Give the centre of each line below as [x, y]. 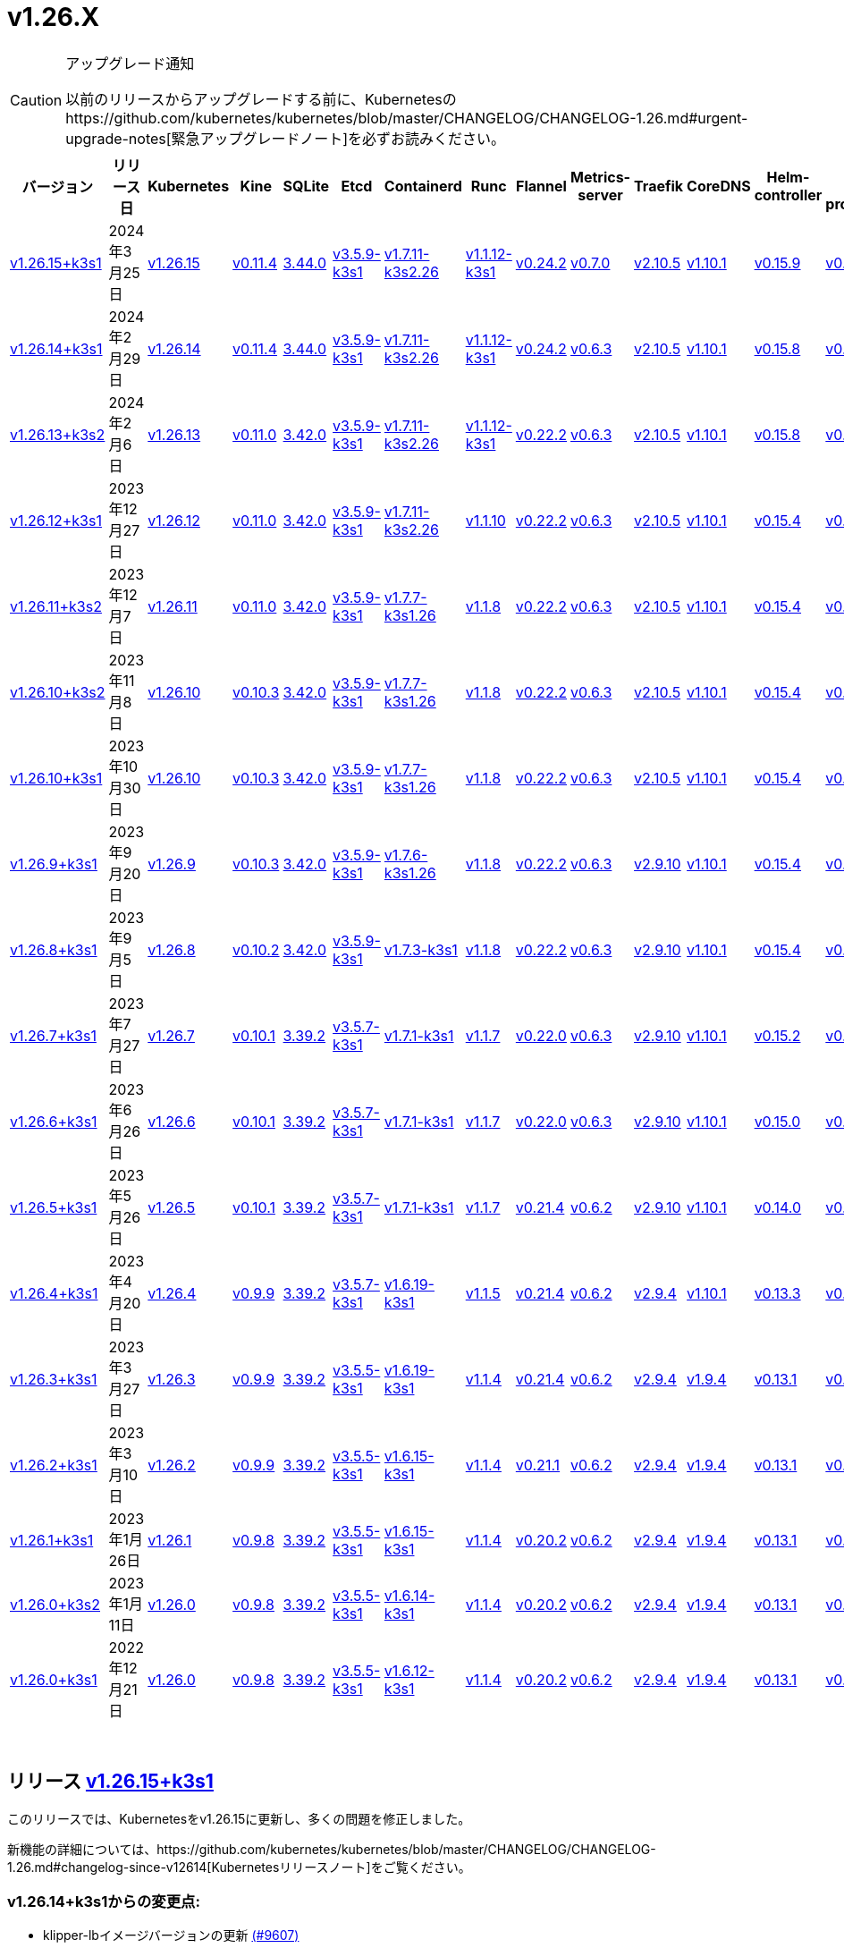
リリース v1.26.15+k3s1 [110, 1782]
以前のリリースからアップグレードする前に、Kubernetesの [261, 99]
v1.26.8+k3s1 [54, 949]
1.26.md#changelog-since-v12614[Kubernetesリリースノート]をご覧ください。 [239, 1867]
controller [788, 195]
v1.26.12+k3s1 [56, 520]
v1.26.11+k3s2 [56, 606]
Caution [36, 100]
